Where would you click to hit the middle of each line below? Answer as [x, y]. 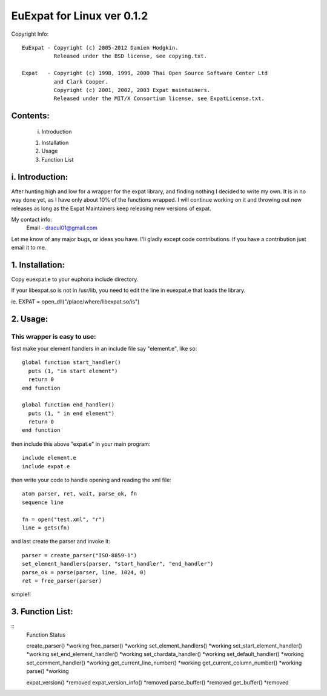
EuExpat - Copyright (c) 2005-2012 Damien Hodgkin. [100, 48]
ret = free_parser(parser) [62, 581]
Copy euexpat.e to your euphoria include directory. [75, 279]
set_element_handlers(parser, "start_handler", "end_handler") [118, 564]
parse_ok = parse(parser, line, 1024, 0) [84, 572]
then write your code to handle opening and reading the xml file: [91, 480]
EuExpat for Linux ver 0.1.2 [80, 16]
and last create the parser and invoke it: [61, 542]
